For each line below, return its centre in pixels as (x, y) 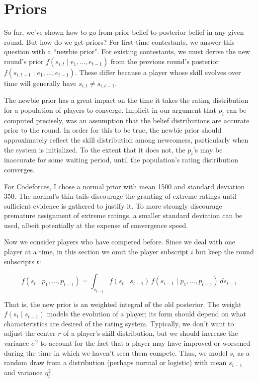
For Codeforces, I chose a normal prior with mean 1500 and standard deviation (125, 186)
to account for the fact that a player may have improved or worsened (145, 343)
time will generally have (40, 83)
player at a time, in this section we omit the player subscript (96, 252)
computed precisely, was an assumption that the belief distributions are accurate (127, 120)
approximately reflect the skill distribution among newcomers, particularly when (126, 139)
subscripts (19, 261)
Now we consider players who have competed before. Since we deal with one (120, 242)
